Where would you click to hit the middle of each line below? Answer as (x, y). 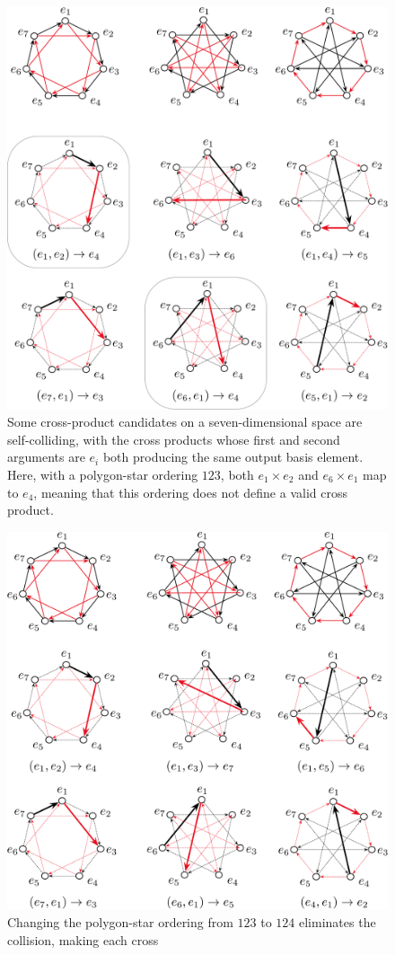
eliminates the (338, 922)
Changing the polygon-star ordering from (120, 922)
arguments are (46, 457)
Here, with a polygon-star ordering (103, 474)
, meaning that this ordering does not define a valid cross (190, 492)
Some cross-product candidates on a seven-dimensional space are (185, 422)
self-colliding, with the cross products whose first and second (174, 439)
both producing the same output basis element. (233, 457)
